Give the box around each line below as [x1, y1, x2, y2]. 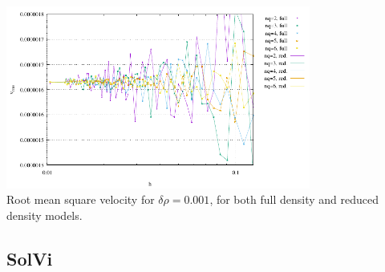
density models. [6, 206, 83, 223]
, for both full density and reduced [209, 191, 379, 208]
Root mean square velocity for [6, 191, 155, 208]
